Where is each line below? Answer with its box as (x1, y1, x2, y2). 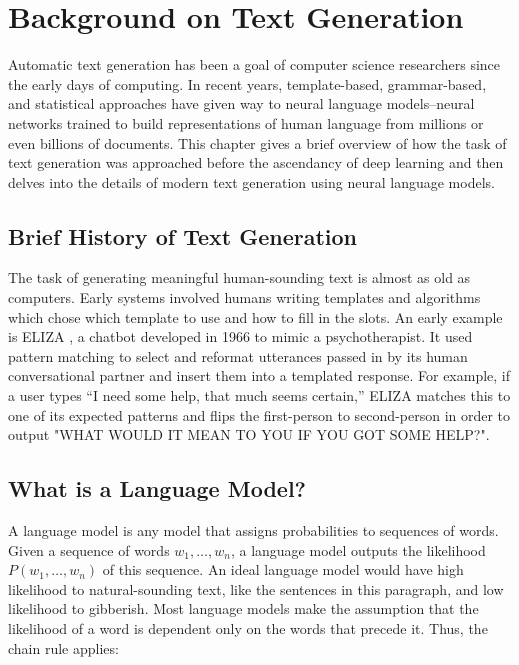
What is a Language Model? (8, 473, 306, 504)
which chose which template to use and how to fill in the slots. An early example (8, 306, 503, 327)
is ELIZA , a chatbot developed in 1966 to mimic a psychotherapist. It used (8, 326, 473, 347)
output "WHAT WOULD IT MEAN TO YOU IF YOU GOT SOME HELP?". (8, 424, 490, 445)
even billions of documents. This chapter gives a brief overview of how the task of (8, 132, 507, 153)
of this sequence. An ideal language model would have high (102, 559, 464, 580)
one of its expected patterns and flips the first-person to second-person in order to (8, 404, 511, 425)
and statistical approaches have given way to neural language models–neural (8, 93, 475, 114)
